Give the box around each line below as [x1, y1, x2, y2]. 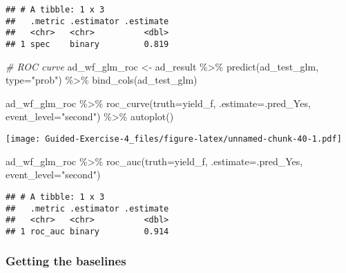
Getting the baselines [6, 252, 126, 270]
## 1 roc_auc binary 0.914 [6, 226, 169, 236]
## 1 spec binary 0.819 [6, 39, 169, 49]
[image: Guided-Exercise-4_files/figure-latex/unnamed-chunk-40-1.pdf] [6, 134, 342, 144]
